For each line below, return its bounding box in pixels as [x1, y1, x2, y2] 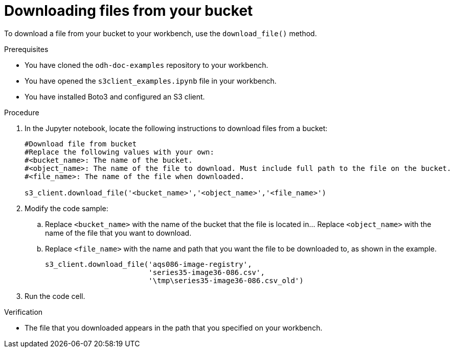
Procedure [4, 108, 39, 117]
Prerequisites [4, 44, 49, 54]
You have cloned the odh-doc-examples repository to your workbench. [25, 60, 268, 69]
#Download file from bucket [25, 139, 137, 148]
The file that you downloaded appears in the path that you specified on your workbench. [25, 323, 323, 332]
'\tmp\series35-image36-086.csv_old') [148, 276, 304, 285]
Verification [4, 307, 43, 316]
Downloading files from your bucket [4, 2, 253, 19]
